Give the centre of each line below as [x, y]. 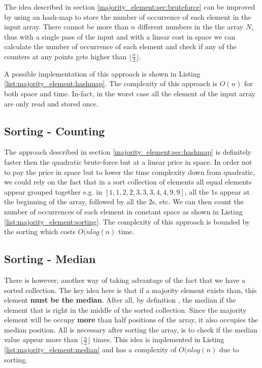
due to [229, 349]
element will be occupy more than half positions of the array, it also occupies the [131, 320]
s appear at [232, 191]
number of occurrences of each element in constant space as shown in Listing [123, 211]
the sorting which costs [40, 231]
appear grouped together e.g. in [53, 191]
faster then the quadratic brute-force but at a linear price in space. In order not [128, 161]
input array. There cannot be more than [67, 27]
